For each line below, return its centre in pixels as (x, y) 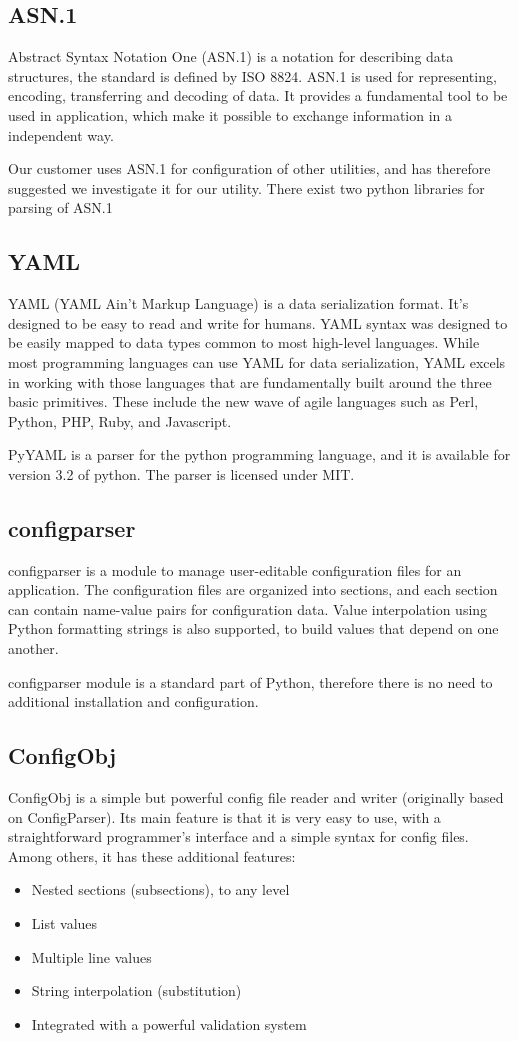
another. (33, 648)
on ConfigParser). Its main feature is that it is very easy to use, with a (224, 816)
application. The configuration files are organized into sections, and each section (253, 589)
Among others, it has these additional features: (152, 855)
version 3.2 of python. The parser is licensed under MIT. (181, 473)
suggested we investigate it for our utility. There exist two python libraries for (246, 187)
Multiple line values (91, 956)
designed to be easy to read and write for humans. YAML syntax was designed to (258, 322)
